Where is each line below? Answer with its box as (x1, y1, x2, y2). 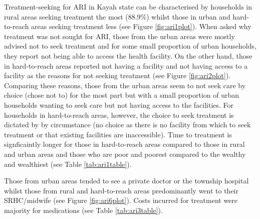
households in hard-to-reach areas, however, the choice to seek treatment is (4, 109, 234, 120)
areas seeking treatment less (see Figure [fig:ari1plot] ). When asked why (31, 21, 251, 32)
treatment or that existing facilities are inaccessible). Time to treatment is (4, 129, 232, 139)
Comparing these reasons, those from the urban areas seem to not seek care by (4, 80, 246, 90)
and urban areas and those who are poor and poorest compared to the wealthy (4, 148, 246, 159)
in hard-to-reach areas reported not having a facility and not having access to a (4, 60, 248, 71)
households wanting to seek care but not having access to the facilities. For (4, 99, 234, 110)
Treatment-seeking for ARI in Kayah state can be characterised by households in (4, 2, 252, 12)
